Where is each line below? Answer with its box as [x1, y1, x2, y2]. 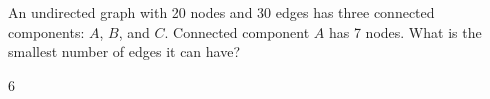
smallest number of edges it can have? [8, 41, 241, 62]
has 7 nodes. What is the [328, 21, 482, 42]
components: [8, 21, 85, 42]
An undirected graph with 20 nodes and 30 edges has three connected [8, 2, 435, 22]
